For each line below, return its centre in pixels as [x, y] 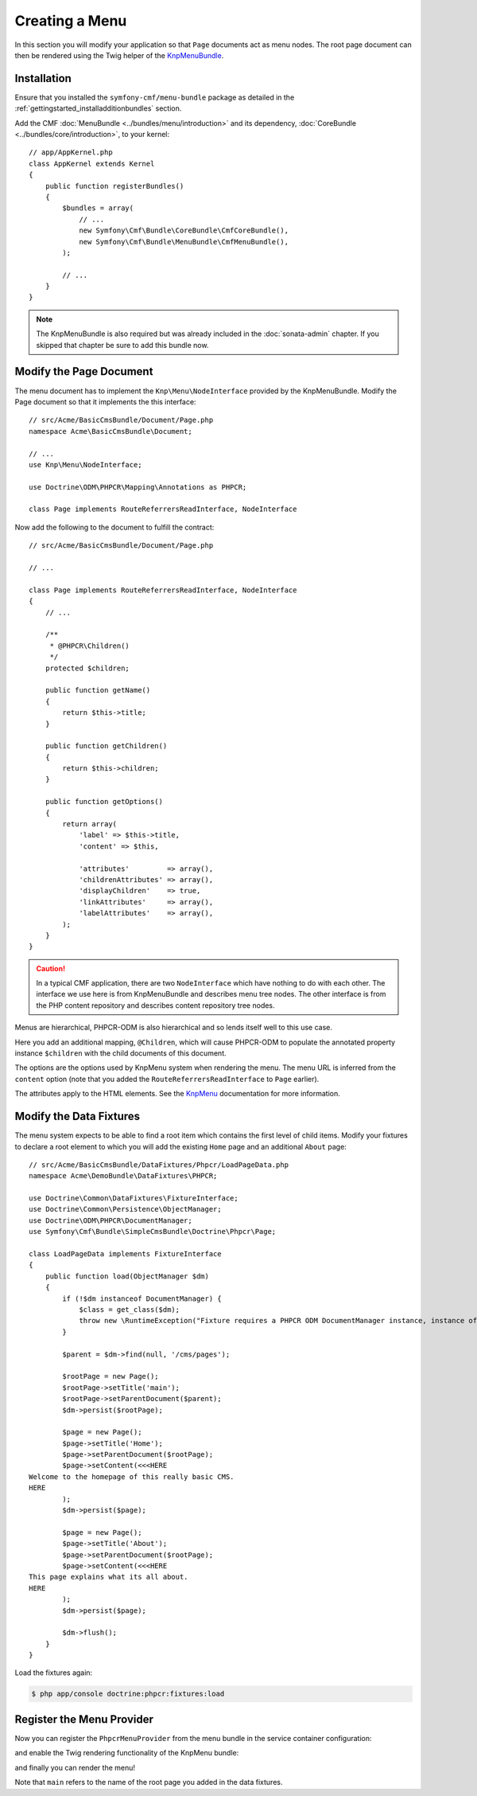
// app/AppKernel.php [71, 152]
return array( [90, 824]
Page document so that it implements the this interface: [105, 401]
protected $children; [87, 668]
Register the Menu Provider [84, 1719]
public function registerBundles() [114, 186]
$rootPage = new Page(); [111, 1376]
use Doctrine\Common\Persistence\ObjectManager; [125, 1209]
